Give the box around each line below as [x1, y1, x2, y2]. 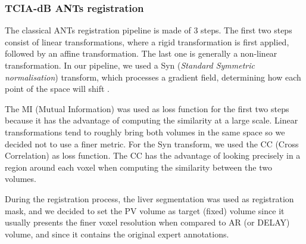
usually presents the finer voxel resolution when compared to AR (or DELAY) [5, 216, 290, 228]
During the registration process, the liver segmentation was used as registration [5, 192, 294, 205]
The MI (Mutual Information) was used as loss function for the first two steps [5, 102, 289, 115]
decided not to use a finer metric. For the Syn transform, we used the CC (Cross [5, 137, 299, 150]
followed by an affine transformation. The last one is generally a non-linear [5, 47, 277, 60]
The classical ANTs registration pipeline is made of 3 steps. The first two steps [5, 24, 292, 36]
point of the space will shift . [5, 82, 110, 95]
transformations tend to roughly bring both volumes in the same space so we [5, 125, 285, 138]
